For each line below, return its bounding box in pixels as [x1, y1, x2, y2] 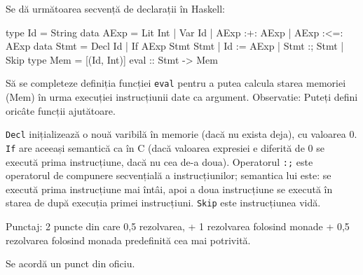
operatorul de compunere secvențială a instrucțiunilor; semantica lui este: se [6, 168, 331, 183]
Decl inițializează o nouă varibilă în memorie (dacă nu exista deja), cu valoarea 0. [6, 127, 357, 141]
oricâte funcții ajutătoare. [6, 103, 116, 118]
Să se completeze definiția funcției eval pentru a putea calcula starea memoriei [6, 76, 346, 90]
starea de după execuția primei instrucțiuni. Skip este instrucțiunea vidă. [6, 195, 321, 210]
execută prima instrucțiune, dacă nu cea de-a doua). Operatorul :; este [6, 154, 313, 169]
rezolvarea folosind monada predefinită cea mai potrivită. [6, 232, 251, 247]
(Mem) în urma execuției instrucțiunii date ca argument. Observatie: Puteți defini [6, 90, 358, 104]
